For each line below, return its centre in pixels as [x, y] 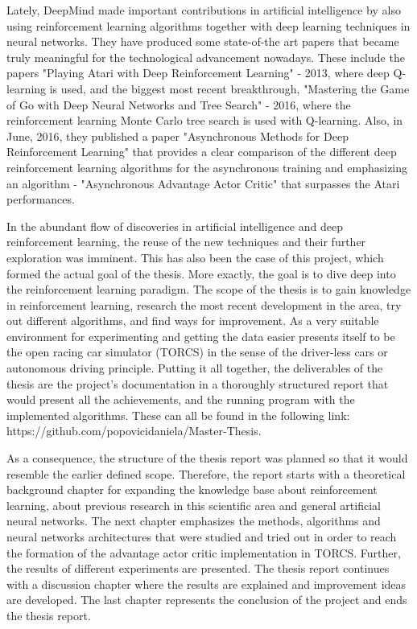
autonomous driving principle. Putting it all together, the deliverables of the [195, 368]
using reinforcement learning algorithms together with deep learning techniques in [208, 25]
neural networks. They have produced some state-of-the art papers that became [203, 41]
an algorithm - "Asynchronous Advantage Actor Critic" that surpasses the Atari [203, 183]
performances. [41, 199]
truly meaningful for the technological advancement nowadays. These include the [206, 57]
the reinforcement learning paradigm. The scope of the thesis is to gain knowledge [209, 289]
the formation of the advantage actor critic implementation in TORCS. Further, [204, 552]
